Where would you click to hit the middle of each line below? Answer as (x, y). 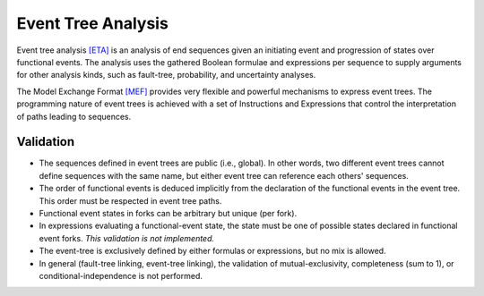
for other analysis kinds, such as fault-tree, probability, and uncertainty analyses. (166, 75)
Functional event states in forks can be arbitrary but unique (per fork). (168, 213)
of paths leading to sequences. (74, 116)
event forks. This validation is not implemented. (127, 238)
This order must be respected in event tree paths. (130, 200)
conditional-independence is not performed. (121, 275)
